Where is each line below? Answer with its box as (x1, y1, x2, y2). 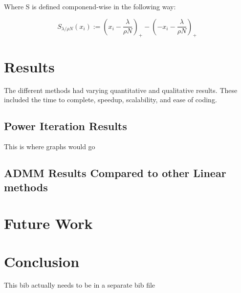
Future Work (4, 213, 93, 233)
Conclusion (4, 251, 80, 271)
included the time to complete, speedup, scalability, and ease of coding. (4, 94, 217, 105)
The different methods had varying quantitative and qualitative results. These (4, 85, 238, 95)
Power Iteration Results (4, 118, 127, 134)
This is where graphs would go (4, 141, 95, 151)
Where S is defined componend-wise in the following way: (4, 1, 176, 11)
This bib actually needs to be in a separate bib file (4, 280, 155, 290)
